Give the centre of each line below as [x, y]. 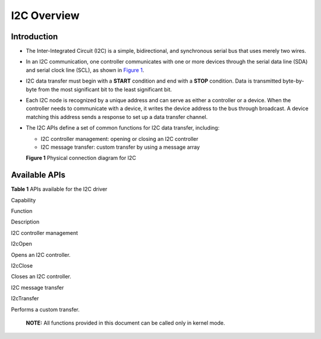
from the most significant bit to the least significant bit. [105, 89]
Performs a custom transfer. [45, 309]
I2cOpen [22, 244]
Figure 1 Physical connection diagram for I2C [81, 158]
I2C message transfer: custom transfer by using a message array [120, 147]
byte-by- [293, 81]
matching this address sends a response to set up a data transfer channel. [117, 117]
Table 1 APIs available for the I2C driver [59, 189]
